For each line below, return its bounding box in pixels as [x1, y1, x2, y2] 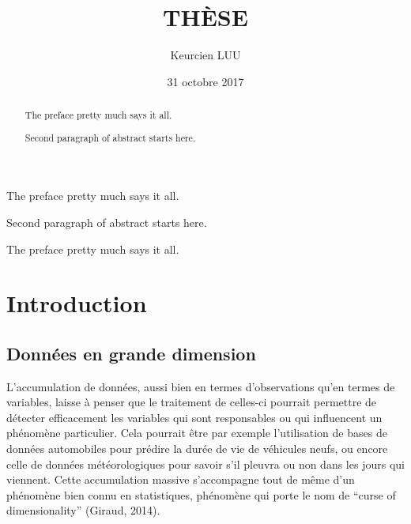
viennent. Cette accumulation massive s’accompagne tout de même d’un [6, 471, 355, 488]
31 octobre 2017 [167, 73, 244, 89]
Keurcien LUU [170, 47, 241, 63]
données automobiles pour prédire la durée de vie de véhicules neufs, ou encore [6, 440, 388, 457]
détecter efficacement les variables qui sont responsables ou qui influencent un [6, 409, 383, 425]
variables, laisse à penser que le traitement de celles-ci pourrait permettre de [6, 394, 377, 410]
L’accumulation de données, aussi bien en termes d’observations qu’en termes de [6, 378, 395, 394]
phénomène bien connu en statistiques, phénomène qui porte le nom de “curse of [6, 486, 396, 503]
